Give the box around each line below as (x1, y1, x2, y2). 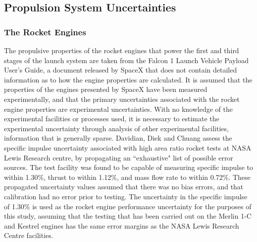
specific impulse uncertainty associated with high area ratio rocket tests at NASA (4, 142, 252, 153)
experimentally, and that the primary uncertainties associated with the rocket (4, 93, 240, 104)
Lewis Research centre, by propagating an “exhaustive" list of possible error (4, 152, 233, 162)
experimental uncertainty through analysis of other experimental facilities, (4, 123, 229, 133)
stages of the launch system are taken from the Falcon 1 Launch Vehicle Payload (4, 55, 249, 65)
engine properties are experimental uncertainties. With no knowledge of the (4, 103, 233, 114)
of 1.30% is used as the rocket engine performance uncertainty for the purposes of (4, 201, 252, 211)
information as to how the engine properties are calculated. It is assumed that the (4, 74, 253, 84)
